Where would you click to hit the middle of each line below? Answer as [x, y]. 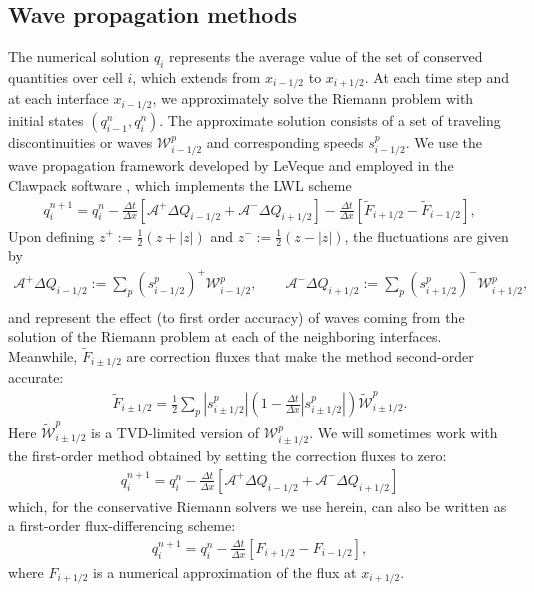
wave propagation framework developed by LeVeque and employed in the [231, 165]
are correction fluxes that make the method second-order [300, 355]
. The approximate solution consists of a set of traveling [330, 119]
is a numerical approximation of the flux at [225, 572]
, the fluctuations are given [426, 235]
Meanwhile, [43, 355]
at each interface [58, 98]
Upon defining [51, 235]
